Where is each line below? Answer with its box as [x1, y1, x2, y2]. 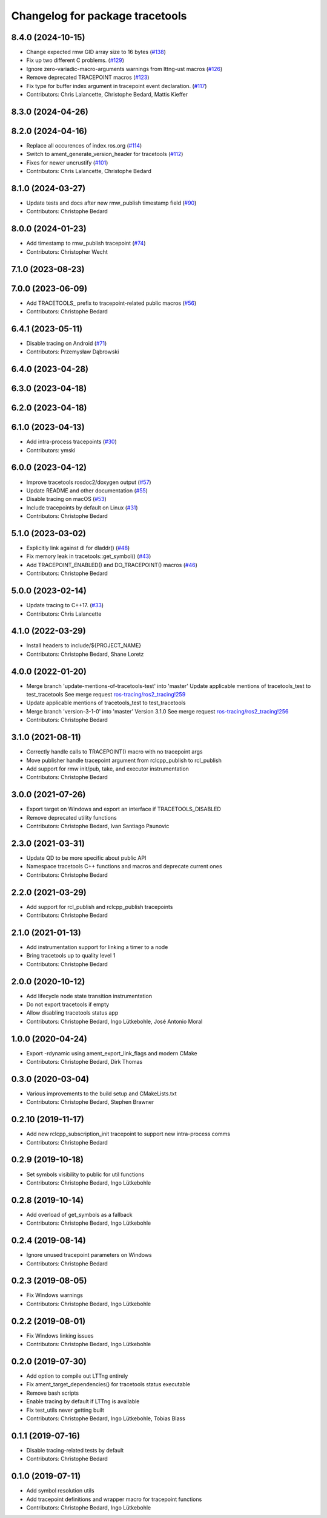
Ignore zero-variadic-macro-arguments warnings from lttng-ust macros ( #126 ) [26, 65, 223, 72]
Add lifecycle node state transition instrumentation [26, 992, 153, 999]
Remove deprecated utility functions [26, 814, 117, 821]
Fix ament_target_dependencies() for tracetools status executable [26, 1381, 191, 1388]
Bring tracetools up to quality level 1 [26, 952, 116, 959]
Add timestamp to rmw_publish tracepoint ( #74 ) [26, 240, 146, 247]
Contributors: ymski [26, 446, 76, 454]
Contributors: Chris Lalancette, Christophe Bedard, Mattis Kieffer [26, 91, 188, 98]
